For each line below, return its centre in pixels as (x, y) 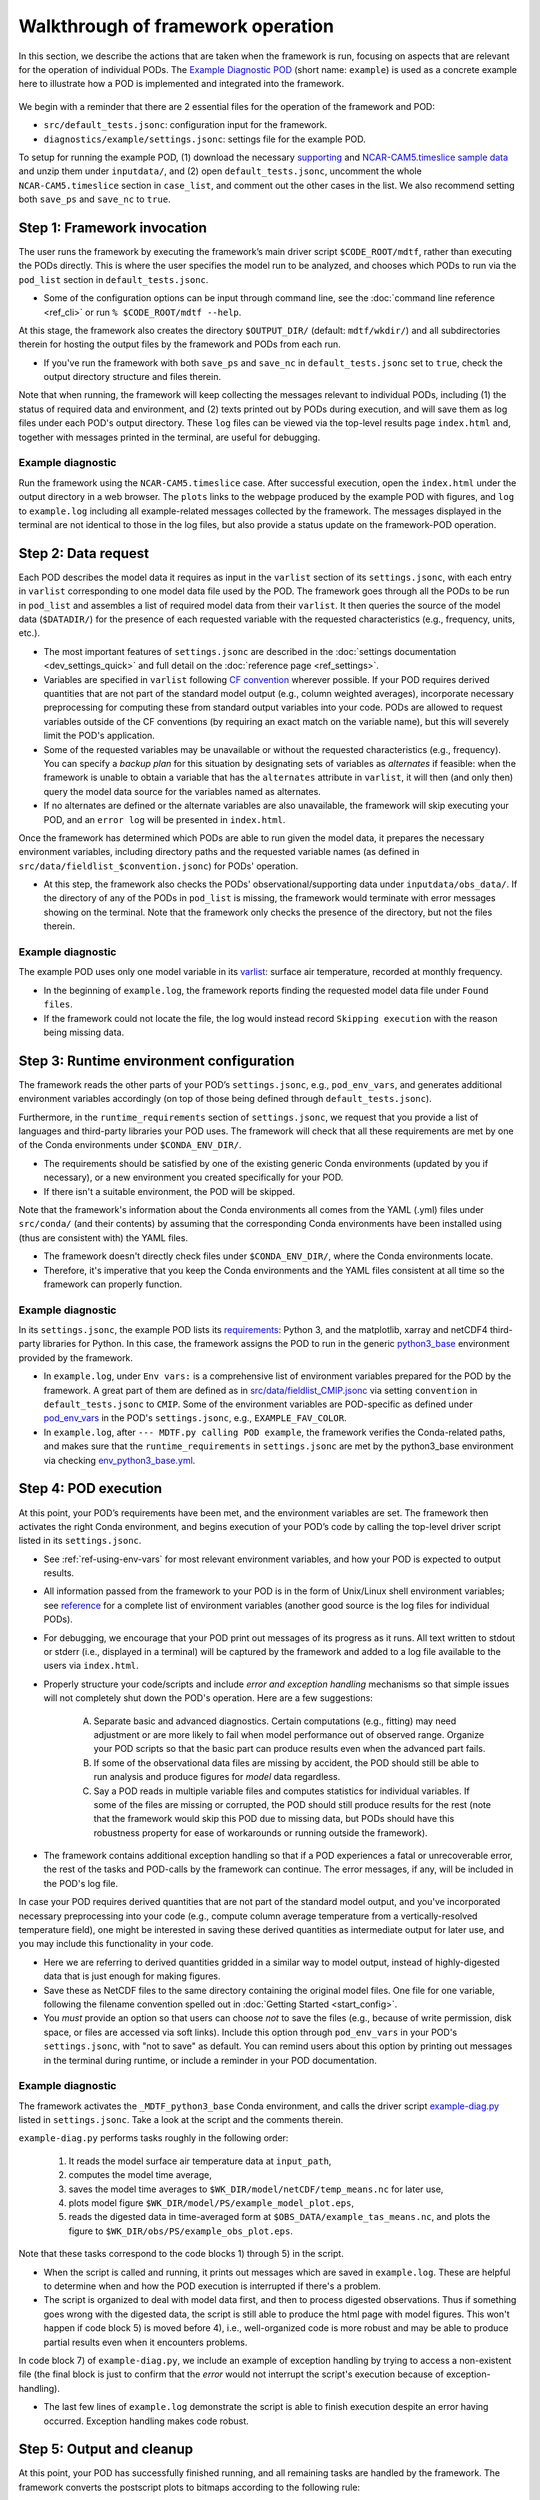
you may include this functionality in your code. (116, 1944)
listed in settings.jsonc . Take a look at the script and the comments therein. (181, 2120)
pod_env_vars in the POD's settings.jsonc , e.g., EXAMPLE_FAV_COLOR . (195, 1418)
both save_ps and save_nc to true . (94, 199)
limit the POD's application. (99, 736)
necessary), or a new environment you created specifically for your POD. (193, 1177)
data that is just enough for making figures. (132, 1976)
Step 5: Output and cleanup (106, 2449)
